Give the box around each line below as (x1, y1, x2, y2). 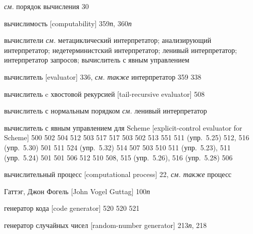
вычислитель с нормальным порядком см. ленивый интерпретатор (4, 105, 207, 116)
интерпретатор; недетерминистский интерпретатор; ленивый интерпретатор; (4, 44, 237, 55)
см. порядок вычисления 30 (4, 1, 89, 11)
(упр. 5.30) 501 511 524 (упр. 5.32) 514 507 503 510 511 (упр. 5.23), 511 (4, 142, 231, 152)
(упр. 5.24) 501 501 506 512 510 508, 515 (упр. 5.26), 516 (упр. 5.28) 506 (4, 152, 233, 162)
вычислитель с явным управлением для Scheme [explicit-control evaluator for (4, 122, 242, 133)
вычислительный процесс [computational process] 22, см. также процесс (4, 169, 232, 180)
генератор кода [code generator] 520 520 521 (4, 203, 140, 213)
